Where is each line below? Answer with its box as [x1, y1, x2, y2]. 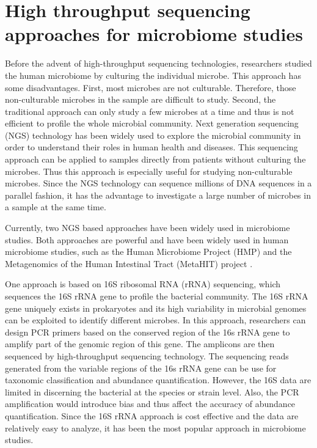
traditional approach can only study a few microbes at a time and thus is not [5, 105, 294, 117]
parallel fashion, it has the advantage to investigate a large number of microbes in [5, 188, 311, 201]
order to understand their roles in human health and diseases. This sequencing [5, 141, 298, 153]
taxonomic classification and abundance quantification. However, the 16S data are [5, 373, 312, 386]
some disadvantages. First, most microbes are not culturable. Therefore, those [5, 81, 296, 94]
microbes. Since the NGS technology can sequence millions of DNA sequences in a [5, 177, 312, 189]
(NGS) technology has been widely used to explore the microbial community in [5, 128, 301, 141]
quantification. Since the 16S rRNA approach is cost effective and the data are [5, 409, 299, 422]
